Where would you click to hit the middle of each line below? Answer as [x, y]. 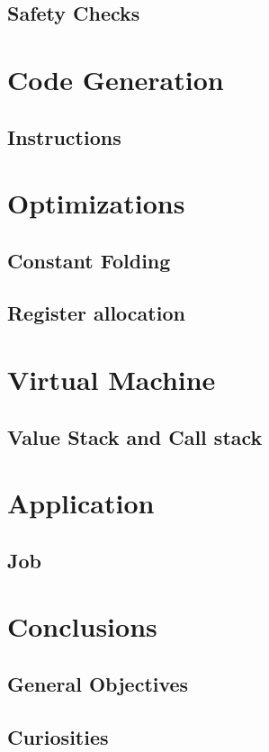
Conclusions [82, 626]
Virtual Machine [112, 380]
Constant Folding [89, 260]
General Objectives [98, 683]
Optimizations [96, 203]
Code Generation [116, 79]
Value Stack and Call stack [135, 436]
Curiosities [58, 736]
